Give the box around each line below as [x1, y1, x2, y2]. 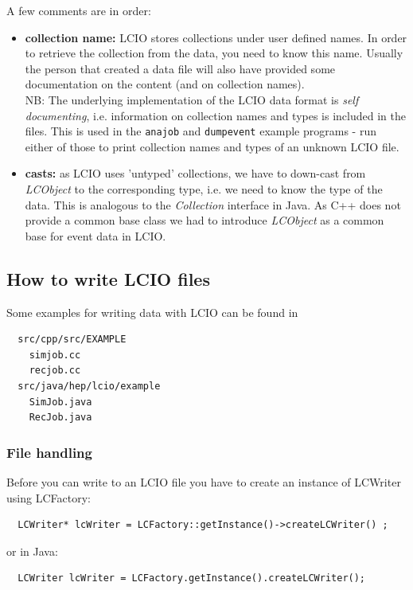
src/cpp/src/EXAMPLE [18, 334, 127, 346]
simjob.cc [29, 349, 81, 361]
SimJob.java [29, 396, 92, 408]
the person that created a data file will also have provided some [25, 60, 336, 76]
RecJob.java [29, 412, 92, 424]
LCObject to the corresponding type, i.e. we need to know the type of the [25, 181, 383, 197]
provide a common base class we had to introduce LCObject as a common [25, 212, 384, 229]
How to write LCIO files [6, 266, 210, 291]
